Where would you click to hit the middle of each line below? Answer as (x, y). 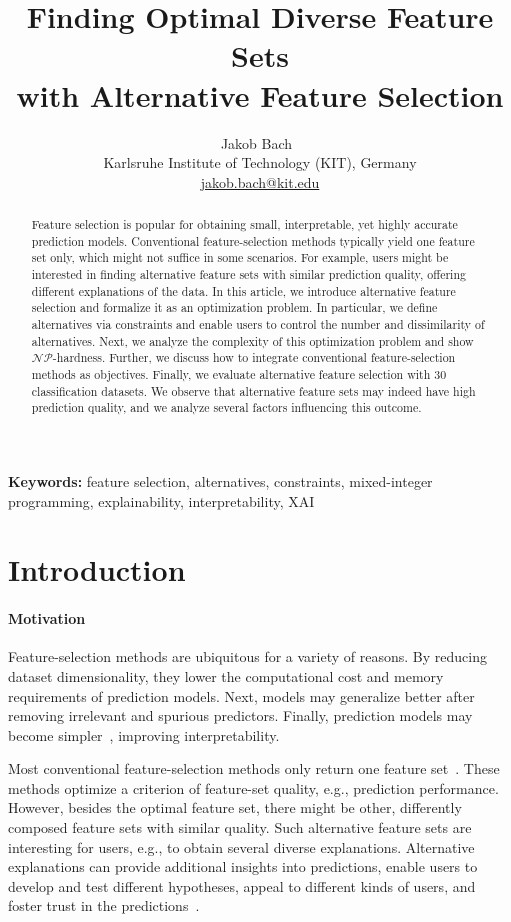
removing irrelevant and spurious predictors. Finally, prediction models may (240, 715)
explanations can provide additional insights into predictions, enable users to (243, 866)
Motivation (47, 618)
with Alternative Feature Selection (260, 94)
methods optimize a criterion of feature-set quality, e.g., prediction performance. (253, 787)
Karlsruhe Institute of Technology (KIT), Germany (260, 162)
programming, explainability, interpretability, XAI (161, 500)
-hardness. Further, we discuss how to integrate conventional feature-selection (254, 357)
